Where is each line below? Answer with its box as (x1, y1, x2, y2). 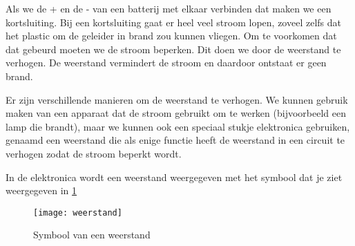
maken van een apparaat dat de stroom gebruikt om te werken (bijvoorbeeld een (6, 106, 346, 120)
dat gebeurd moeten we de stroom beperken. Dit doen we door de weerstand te (6, 41, 341, 56)
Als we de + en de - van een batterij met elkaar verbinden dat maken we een (6, 1, 332, 15)
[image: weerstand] (33, 207, 122, 218)
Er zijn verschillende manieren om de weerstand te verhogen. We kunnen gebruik (6, 92, 348, 106)
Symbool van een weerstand (33, 227, 151, 242)
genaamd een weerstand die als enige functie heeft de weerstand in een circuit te (6, 133, 345, 147)
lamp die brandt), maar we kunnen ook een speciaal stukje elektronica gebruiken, (6, 119, 350, 133)
